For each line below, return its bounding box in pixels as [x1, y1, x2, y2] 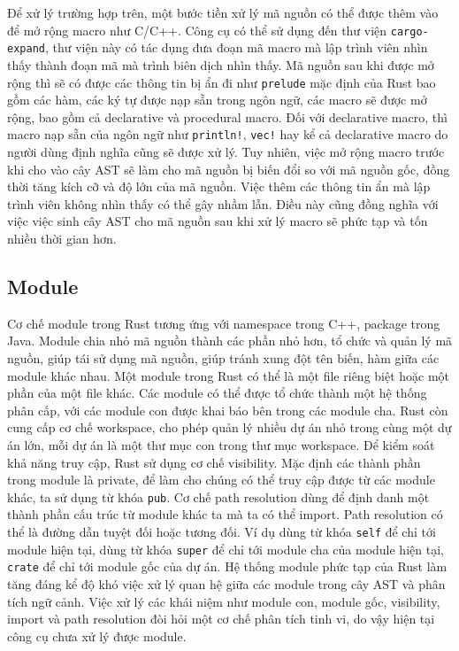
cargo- [390, 25, 429, 38]
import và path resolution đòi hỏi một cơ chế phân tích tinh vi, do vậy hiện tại [7, 609, 435, 628]
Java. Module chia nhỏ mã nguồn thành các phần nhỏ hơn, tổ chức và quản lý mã [7, 331, 453, 350]
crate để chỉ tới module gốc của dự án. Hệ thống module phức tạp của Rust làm [7, 557, 448, 576]
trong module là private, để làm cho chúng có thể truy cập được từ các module [7, 470, 435, 489]
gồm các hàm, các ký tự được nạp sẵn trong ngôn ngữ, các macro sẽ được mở [7, 90, 427, 109]
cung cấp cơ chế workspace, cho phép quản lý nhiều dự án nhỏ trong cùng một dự [7, 418, 452, 437]
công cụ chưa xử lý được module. [7, 626, 187, 645]
